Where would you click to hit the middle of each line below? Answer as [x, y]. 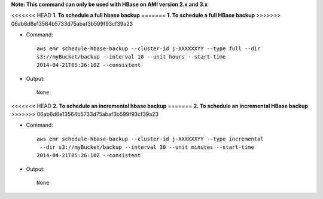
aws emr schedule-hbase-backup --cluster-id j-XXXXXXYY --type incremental [150, 139]
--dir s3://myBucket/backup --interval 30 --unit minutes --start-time [147, 147]
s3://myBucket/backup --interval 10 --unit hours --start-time [131, 56]
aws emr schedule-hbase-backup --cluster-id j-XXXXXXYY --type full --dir [149, 48]
